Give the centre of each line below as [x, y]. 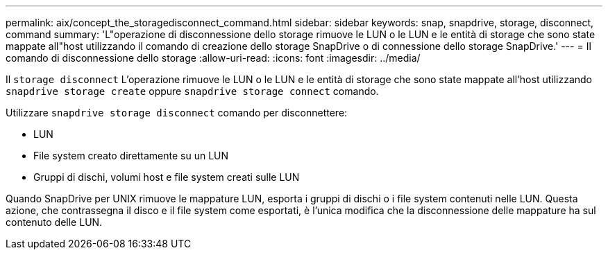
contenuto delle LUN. [54, 222]
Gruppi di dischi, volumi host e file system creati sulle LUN [167, 177]
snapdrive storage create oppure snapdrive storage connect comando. [192, 91]
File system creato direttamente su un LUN [131, 156]
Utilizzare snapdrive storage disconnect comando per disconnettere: [177, 113]
